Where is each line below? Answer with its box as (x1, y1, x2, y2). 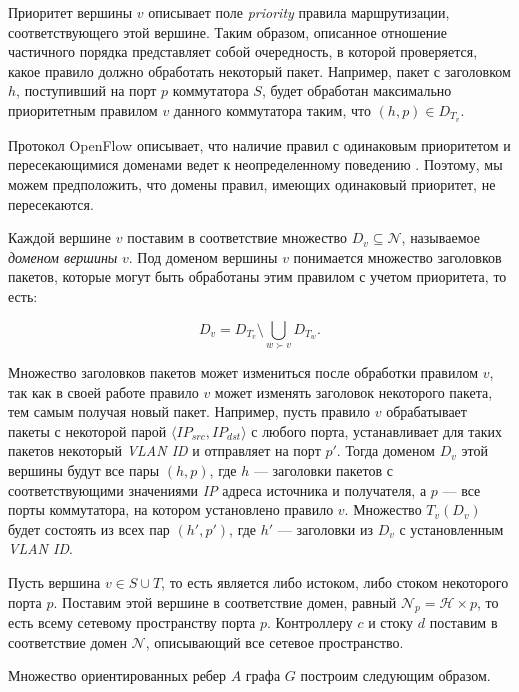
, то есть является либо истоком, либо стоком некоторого (161, 571, 509, 592)
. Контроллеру (267, 612, 353, 633)
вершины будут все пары (8, 459, 160, 480)
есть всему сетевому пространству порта (8, 612, 256, 633)
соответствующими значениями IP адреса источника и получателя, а (8, 479, 427, 500)
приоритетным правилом (8, 99, 158, 120)
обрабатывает (386, 401, 467, 422)
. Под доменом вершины (128, 246, 278, 267)
